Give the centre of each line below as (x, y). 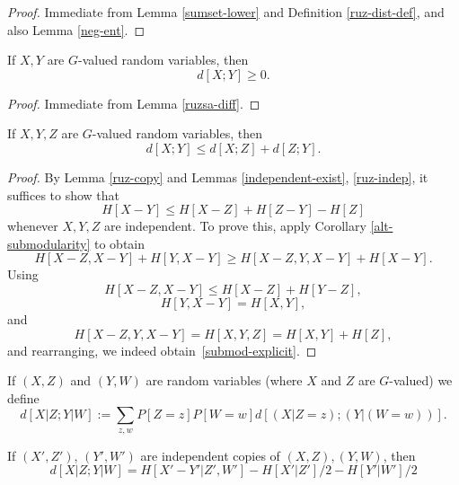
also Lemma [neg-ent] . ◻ (76, 29)
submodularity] (49, 243)
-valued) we (421, 380)
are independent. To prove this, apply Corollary (235, 226)
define (23, 397)
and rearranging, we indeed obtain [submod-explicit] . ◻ (162, 350)
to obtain (119, 243)
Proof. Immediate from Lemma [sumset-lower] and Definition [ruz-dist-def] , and (226, 12)
